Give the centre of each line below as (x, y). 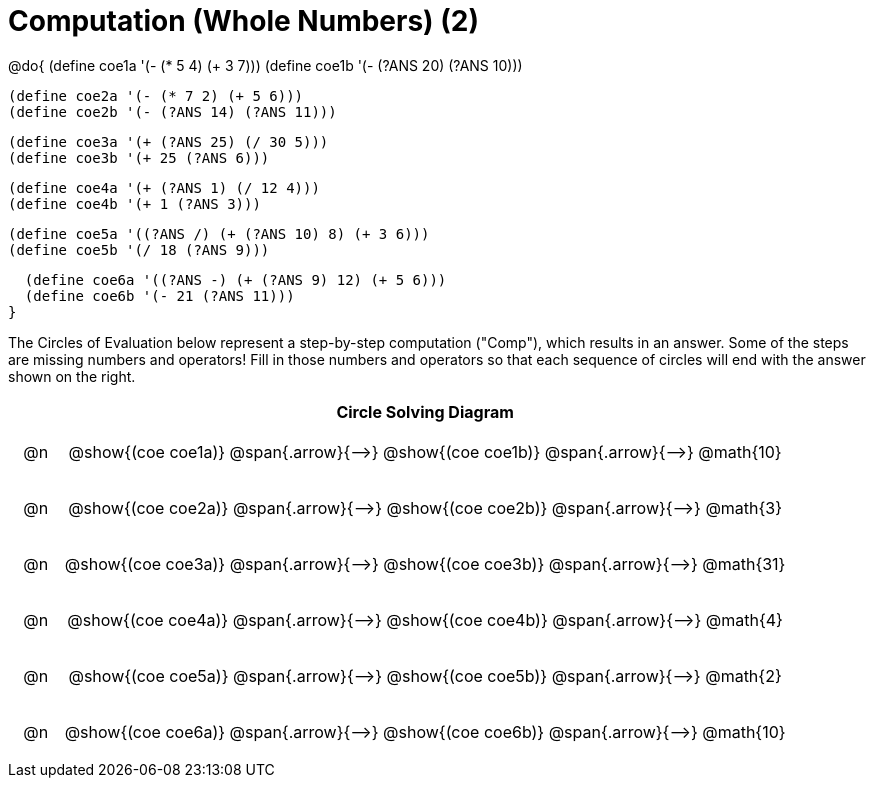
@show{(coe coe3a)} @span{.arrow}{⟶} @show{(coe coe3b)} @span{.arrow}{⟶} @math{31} (425, 563)
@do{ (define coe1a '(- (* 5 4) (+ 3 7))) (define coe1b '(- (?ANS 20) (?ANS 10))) (265, 65)
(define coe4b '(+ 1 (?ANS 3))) (134, 203)
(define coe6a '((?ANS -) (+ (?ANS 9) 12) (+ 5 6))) (235, 279)
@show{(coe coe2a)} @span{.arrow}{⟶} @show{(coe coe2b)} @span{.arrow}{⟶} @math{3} (425, 507)
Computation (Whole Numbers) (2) (244, 21)
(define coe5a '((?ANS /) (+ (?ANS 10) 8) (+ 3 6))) (219, 233)
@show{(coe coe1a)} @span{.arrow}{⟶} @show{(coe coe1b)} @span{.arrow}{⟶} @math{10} (425, 451)
